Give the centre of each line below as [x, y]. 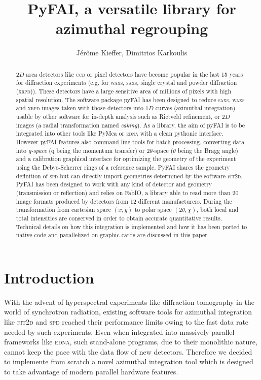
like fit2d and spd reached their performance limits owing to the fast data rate [126, 321]
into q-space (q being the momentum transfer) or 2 [83, 150]
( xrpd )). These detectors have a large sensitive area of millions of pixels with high [124, 91]
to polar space [153, 210]
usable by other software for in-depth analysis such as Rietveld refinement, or [118, 116]
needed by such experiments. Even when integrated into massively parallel [119, 331]
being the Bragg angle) [208, 150]
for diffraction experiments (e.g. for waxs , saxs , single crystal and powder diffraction [126, 83]
